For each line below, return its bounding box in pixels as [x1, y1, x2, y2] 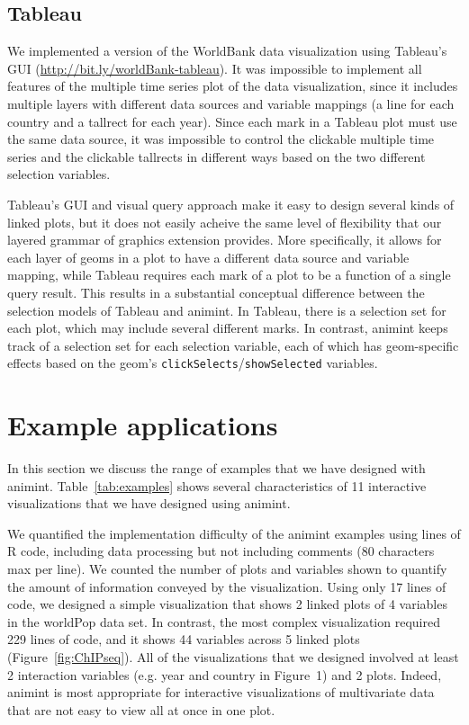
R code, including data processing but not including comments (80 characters [7, 542, 435, 560]
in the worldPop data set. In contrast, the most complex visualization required [7, 612, 440, 631]
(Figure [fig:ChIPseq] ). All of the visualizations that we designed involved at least [7, 648, 459, 667]
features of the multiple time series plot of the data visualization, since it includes [7, 76, 458, 95]
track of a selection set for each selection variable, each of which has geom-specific [7, 336, 459, 354]
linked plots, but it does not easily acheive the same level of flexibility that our [7, 212, 442, 231]
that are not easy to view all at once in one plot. [7, 700, 275, 719]
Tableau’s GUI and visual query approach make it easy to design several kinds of [7, 194, 455, 213]
